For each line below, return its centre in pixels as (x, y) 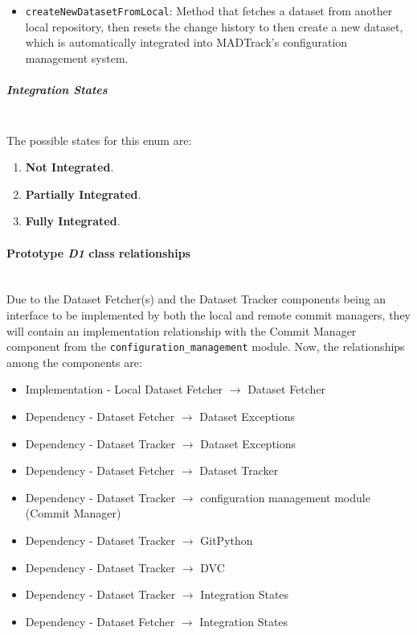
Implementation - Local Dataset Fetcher (124, 389)
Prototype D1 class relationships (98, 252)
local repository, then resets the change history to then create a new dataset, (214, 26)
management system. (77, 58)
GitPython (227, 540)
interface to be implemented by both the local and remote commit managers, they (208, 314)
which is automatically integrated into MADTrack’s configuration (186, 42)
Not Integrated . (69, 167)
